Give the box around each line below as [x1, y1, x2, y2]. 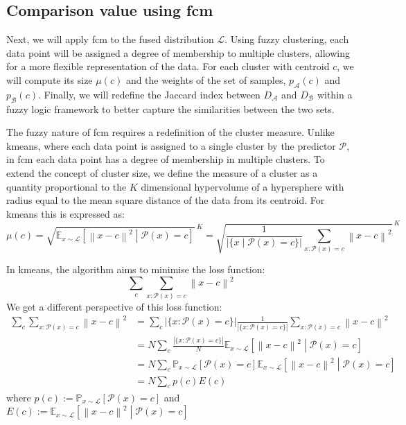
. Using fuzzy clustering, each [224, 32, 349, 46]
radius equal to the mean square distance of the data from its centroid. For [6, 193, 325, 207]
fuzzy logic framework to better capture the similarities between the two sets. [6, 101, 335, 116]
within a [317, 87, 353, 101]
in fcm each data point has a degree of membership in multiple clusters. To [6, 152, 325, 166]
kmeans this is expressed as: [6, 206, 125, 220]
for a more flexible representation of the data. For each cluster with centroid [6, 59, 330, 73]
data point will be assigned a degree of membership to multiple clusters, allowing [6, 45, 350, 60]
